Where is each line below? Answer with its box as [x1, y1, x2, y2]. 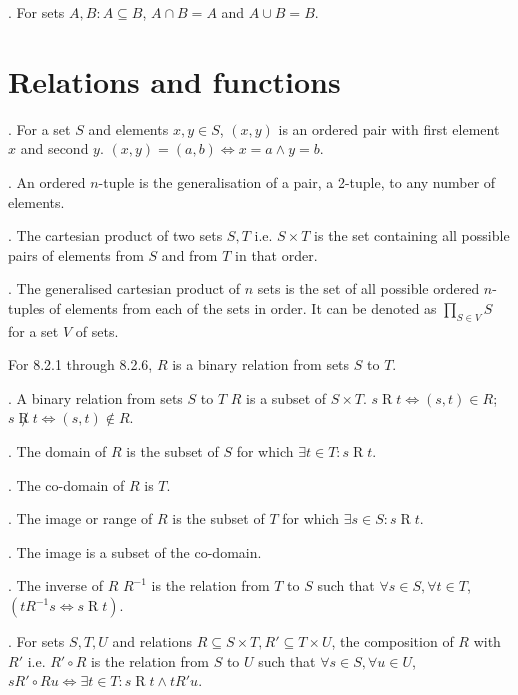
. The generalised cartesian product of [8, 278, 241, 299]
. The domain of [8, 441, 107, 462]
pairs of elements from [8, 244, 144, 265]
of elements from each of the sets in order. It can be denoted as [49, 297, 437, 318]
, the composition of [331, 631, 454, 652]
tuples [8, 297, 45, 318]
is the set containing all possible [314, 225, 510, 246]
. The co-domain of [8, 474, 125, 495]
